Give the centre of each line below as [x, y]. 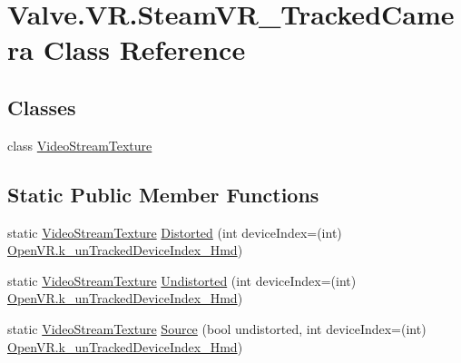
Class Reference [144, 49]
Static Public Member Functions [163, 194]
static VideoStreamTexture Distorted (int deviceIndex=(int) [175, 232]
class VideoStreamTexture [80, 145]
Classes [42, 107]
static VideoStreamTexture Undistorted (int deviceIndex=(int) [182, 280]
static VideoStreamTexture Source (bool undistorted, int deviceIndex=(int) [217, 328]
